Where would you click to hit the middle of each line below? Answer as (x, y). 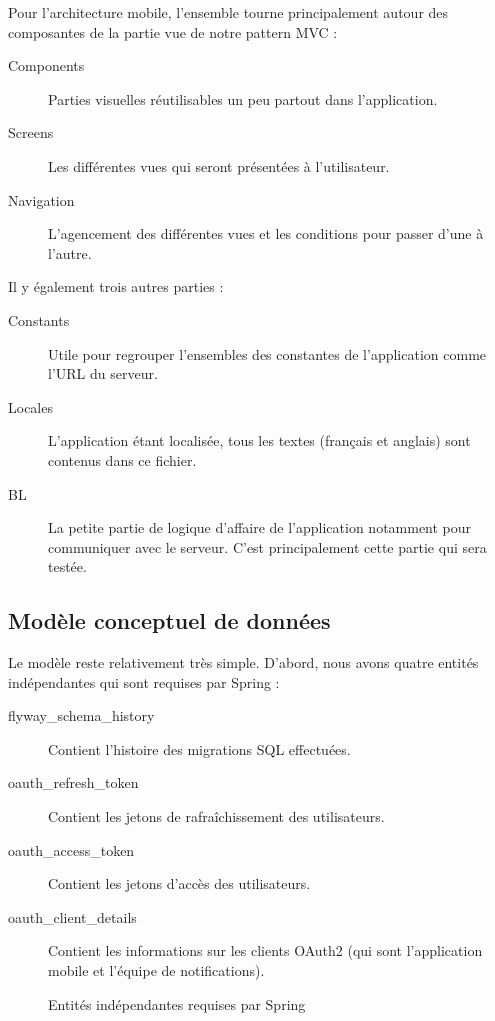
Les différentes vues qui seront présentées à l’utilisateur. (219, 165)
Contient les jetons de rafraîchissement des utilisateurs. (216, 816)
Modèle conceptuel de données (169, 620)
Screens (31, 132)
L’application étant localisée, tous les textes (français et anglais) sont (259, 440)
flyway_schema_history (81, 715)
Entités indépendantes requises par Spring (177, 1003)
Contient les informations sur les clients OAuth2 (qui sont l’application (265, 950)
